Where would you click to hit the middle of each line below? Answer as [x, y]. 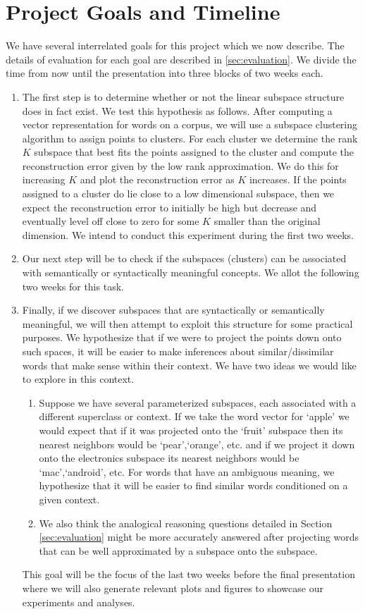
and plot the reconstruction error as [157, 179]
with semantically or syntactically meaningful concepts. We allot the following [191, 272]
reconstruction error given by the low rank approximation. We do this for [180, 165]
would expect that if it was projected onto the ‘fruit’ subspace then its [191, 430]
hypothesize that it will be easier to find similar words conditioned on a [193, 485]
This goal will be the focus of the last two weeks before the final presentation [188, 574]
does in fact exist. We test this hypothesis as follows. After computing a [177, 110]
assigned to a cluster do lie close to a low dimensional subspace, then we [178, 194]
